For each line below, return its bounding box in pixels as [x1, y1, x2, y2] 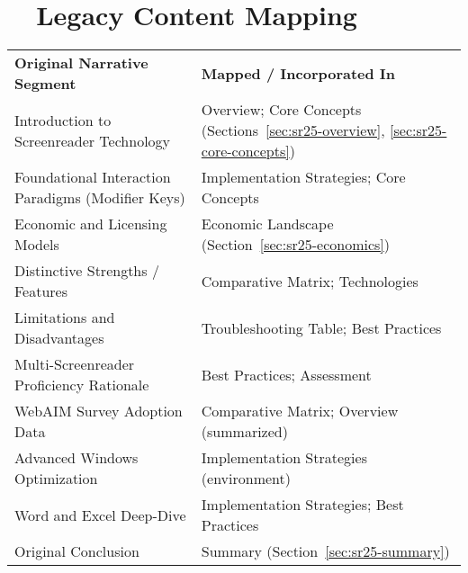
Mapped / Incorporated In [201, 62, 396, 84]
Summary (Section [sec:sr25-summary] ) [201, 541, 450, 562]
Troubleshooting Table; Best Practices [201, 317, 442, 338]
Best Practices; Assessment [201, 363, 372, 385]
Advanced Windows [14, 447, 139, 469]
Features [14, 281, 68, 302]
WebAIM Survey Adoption [14, 400, 183, 422]
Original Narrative [14, 52, 148, 74]
